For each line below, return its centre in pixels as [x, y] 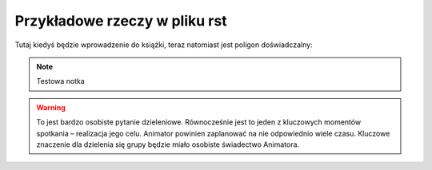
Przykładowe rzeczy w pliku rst [121, 21]
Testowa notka [61, 81]
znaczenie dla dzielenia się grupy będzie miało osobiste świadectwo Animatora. [168, 144]
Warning [51, 107]
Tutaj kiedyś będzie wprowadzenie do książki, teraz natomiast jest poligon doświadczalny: [164, 45]
